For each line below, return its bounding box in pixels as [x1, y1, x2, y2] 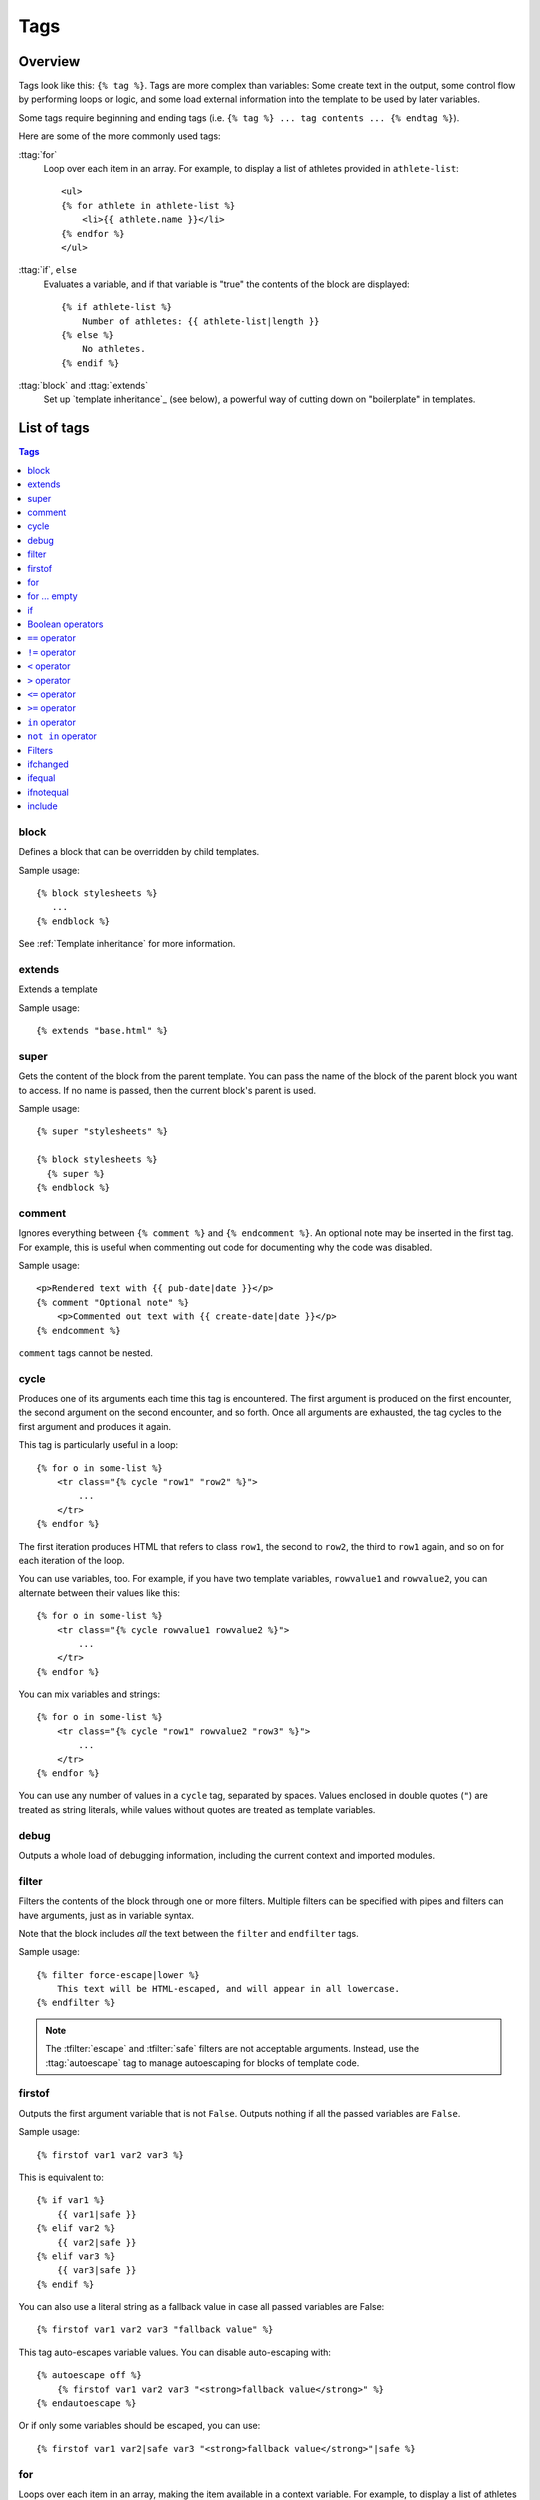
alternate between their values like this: [18, 1586, 180, 1599]
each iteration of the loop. [18, 1554, 125, 1566]
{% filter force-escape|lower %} [36, 1969, 200, 1980]
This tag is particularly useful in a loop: [18, 1439, 179, 1451]
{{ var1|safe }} [56, 2208, 137, 2220]
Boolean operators [27, 618, 104, 630]
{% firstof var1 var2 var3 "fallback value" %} [36, 2324, 274, 2335]
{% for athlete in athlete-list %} [61, 200, 236, 211]
